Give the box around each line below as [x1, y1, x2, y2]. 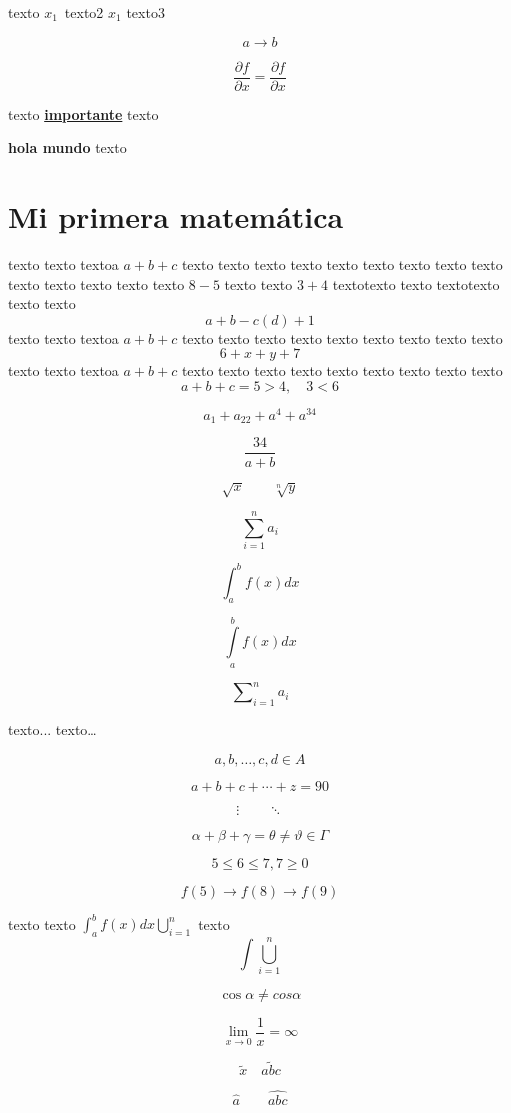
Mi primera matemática [8, 196, 344, 237]
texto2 [64, 2, 104, 22]
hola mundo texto [8, 137, 127, 158]
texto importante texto [8, 103, 159, 124]
